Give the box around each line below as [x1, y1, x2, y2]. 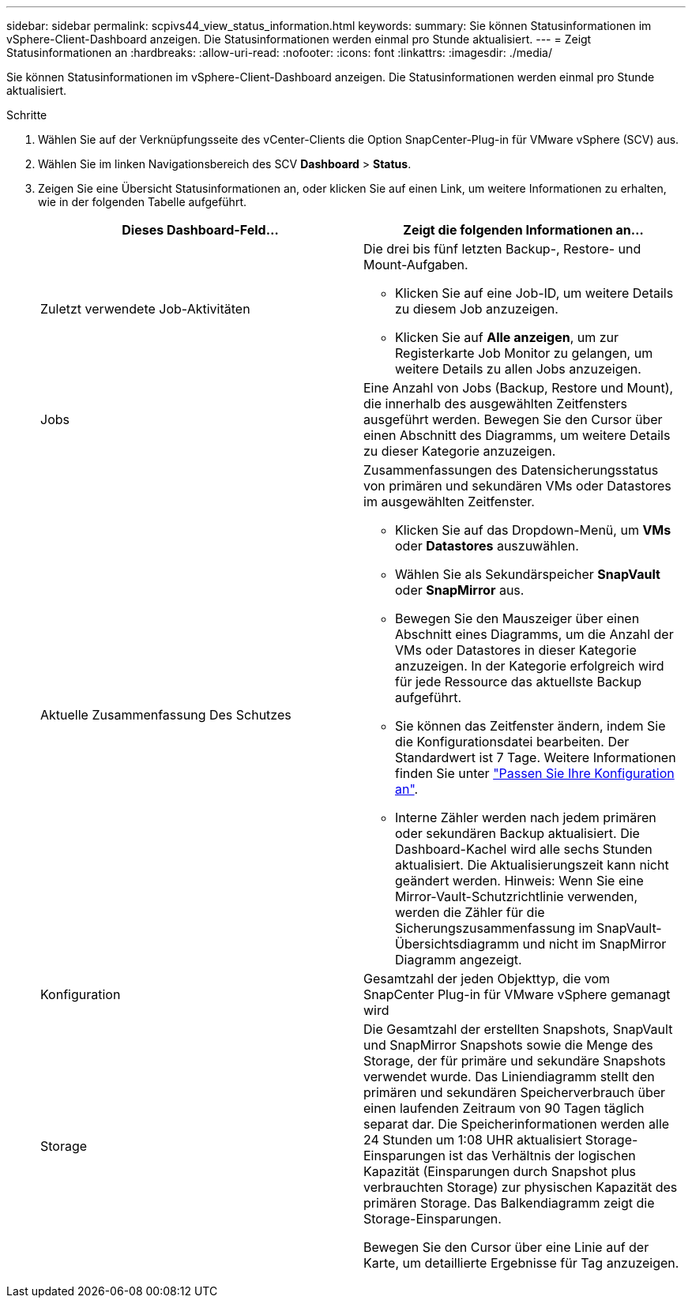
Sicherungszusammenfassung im [395, 920, 593, 936]
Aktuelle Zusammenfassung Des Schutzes [40, 707, 291, 723]
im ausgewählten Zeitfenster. [363, 494, 535, 509]
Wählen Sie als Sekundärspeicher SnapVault [395, 566, 660, 582]
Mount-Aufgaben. [363, 257, 468, 272]
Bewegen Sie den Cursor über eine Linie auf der [363, 1239, 649, 1255]
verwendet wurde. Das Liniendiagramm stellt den [363, 1069, 655, 1084]
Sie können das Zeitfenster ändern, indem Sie [395, 718, 666, 734]
